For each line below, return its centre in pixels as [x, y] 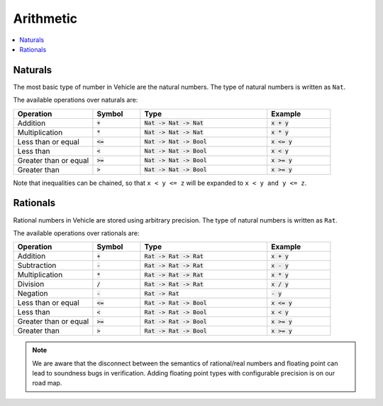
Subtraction [37, 265]
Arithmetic [45, 18]
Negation [33, 294]
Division [31, 284]
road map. [47, 383]
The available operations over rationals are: [76, 233]
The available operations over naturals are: [76, 100]
